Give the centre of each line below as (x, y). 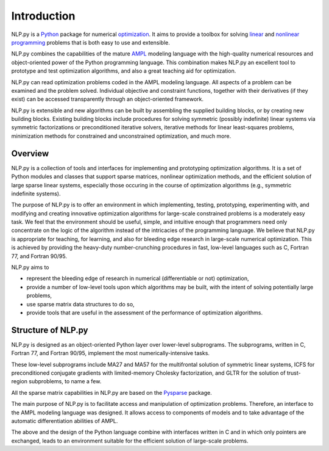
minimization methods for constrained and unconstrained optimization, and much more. (121, 136)
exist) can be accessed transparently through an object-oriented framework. (108, 99)
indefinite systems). (36, 193)
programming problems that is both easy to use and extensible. (90, 42)
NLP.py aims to (30, 267)
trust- (294, 373)
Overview (30, 153)
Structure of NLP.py (50, 330)
